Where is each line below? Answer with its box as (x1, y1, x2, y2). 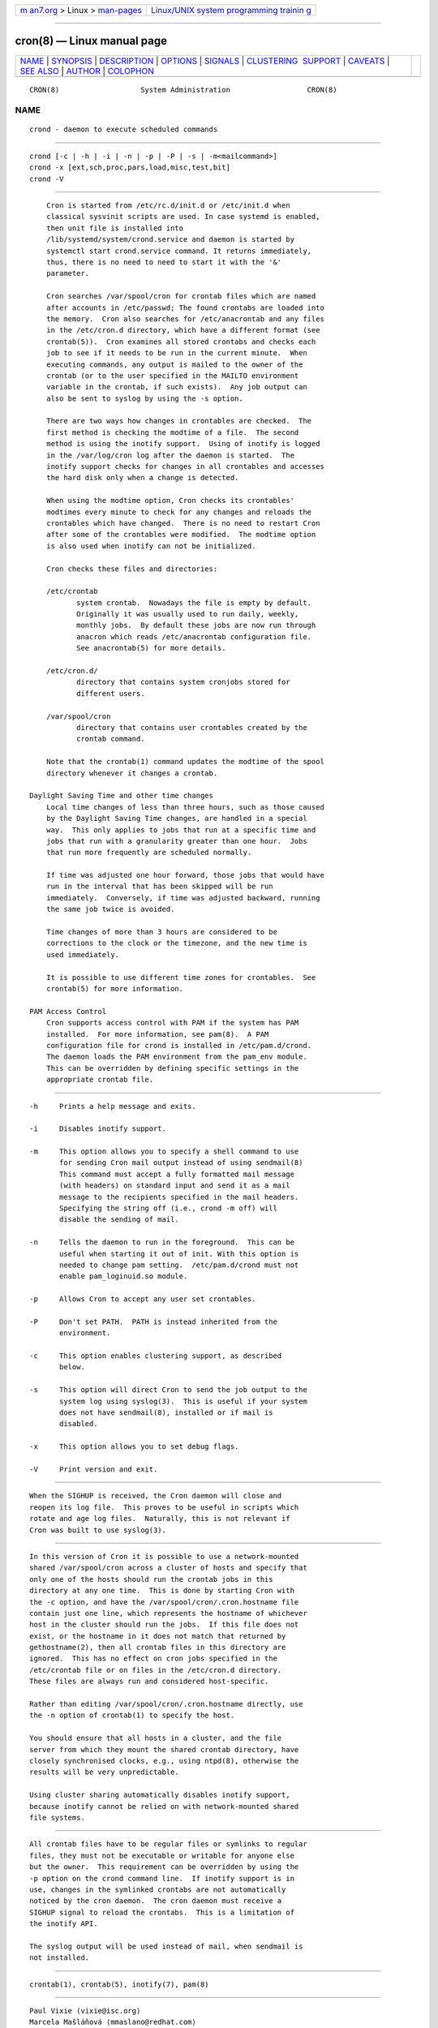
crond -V (29, 174, 64, 183)
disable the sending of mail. (59, 1215, 180, 1224)
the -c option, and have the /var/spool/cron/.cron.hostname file (29, 1597, 299, 1606)
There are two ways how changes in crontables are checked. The (45, 416, 312, 426)
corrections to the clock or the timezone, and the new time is (45, 939, 307, 948)
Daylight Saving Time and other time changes (29, 791, 214, 801)
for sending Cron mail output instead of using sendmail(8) (59, 1158, 303, 1167)
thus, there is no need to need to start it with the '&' (45, 257, 282, 267)
